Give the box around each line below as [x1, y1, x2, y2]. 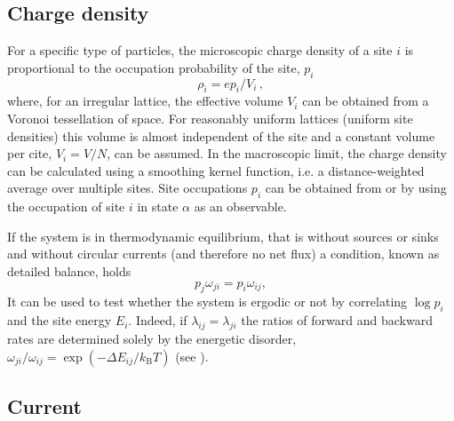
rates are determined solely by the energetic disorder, [7, 329, 297, 347]
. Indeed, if [128, 311, 187, 330]
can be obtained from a [302, 91, 429, 110]
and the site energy [7, 311, 112, 330]
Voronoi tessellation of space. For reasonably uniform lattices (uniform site [7, 108, 413, 127]
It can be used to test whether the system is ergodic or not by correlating [7, 292, 408, 311]
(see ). [175, 346, 209, 365]
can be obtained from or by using [265, 179, 447, 197]
